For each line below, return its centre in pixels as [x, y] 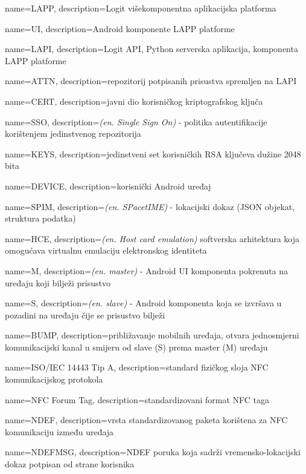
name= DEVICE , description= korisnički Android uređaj [108, 186]
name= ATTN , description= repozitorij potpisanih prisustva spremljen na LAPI [151, 81]
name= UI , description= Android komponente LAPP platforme [120, 28]
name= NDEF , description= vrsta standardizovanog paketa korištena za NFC [146, 420]
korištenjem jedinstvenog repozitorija [73, 133]
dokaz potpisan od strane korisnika [70, 464]
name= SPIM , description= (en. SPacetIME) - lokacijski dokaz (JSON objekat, [150, 206]
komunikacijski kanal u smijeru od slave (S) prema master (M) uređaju [136, 347]
